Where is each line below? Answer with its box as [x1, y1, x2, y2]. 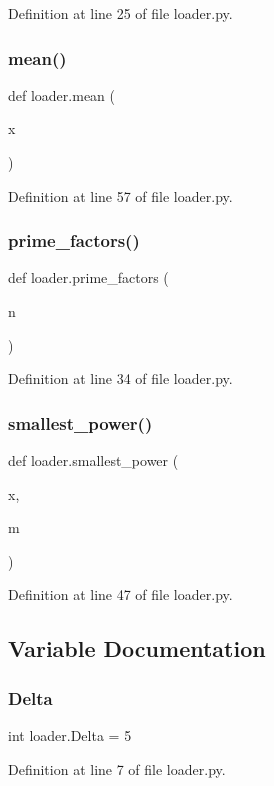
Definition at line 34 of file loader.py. [8, 368, 233, 389]
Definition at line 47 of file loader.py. [8, 584, 233, 605]
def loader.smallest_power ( [8, 450, 179, 470]
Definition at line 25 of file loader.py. [8, 3, 233, 23]
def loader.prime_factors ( [8, 267, 169, 288]
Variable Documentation [8, 633, 266, 664]
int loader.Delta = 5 [8, 724, 132, 745]
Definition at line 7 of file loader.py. [8, 758, 226, 779]
